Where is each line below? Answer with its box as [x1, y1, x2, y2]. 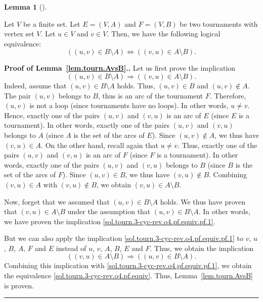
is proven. [4, 280, 34, 290]
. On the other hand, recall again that [41, 139, 158, 150]
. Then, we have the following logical [107, 28, 221, 39]
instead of [56, 242, 86, 253]
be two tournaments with [180, 18, 258, 29]
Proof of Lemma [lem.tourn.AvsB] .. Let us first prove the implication [4, 63, 236, 73]
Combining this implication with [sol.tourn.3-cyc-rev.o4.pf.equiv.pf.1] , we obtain [4, 260, 252, 271]
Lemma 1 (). [4, 2, 47, 12]
